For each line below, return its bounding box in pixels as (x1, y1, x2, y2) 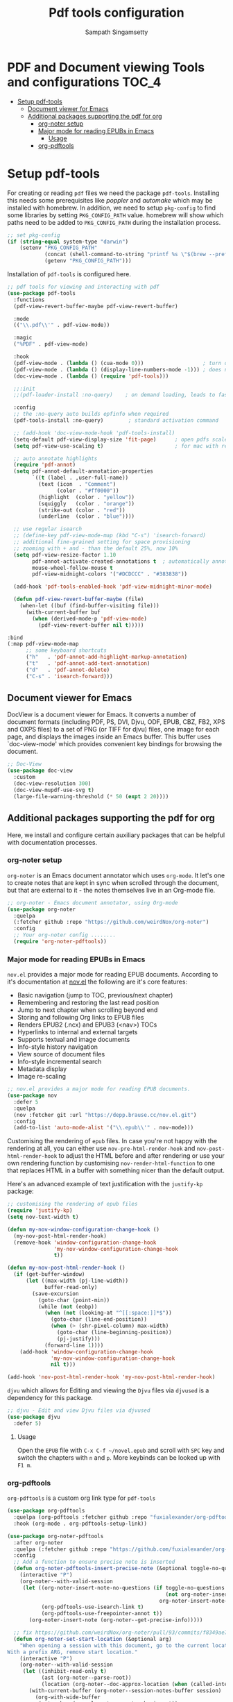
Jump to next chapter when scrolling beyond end (17, 1006, 158, 1014)
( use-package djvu (7, 1414, 60, 1421)
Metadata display (17, 1065, 67, 1073)
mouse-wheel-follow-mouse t (32, 564, 113, 571)
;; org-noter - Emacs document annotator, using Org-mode (7, 899, 178, 907)
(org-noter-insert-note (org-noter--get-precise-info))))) (28, 1617, 203, 1624)
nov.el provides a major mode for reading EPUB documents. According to (7, 970, 218, 979)
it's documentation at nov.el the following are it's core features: (7, 977, 188, 986)
